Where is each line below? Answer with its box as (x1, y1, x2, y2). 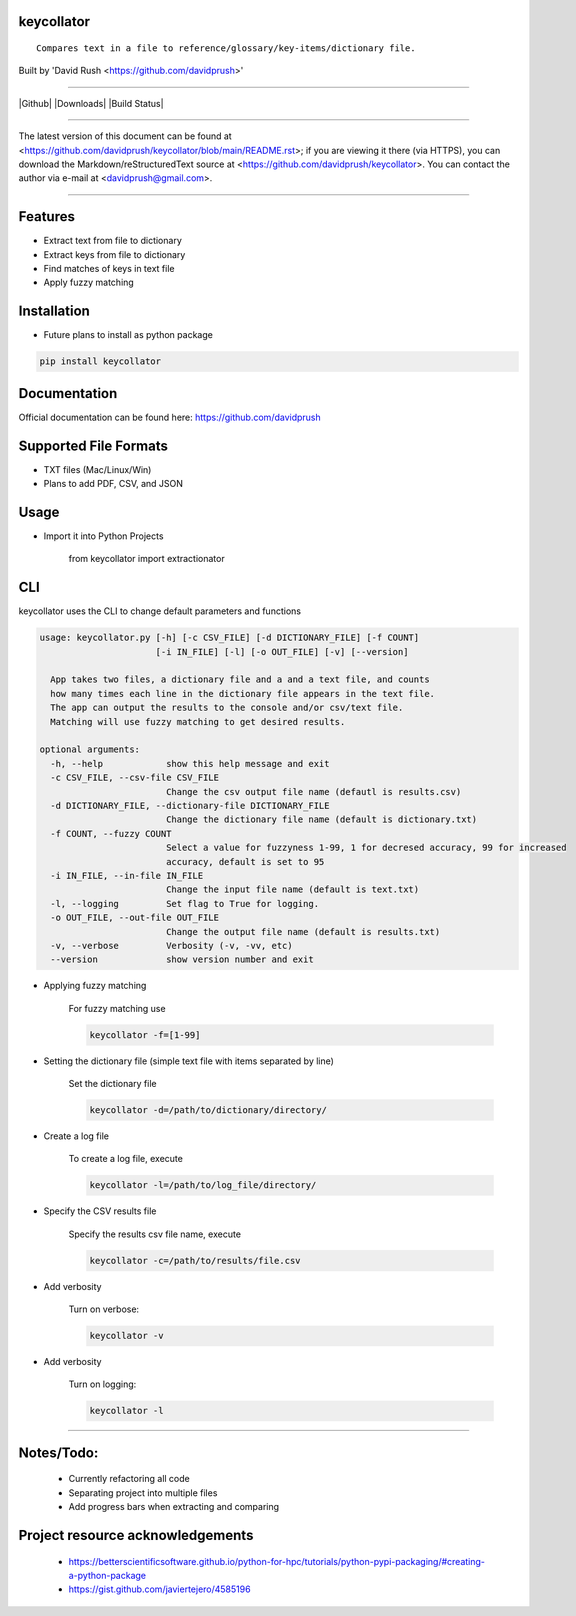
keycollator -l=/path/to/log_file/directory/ (89, 1180, 317, 1191)
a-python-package (68, 1570, 147, 1582)
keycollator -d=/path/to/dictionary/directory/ (89, 1105, 327, 1116)
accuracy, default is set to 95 (165, 856, 325, 867)
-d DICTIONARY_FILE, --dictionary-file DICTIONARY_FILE (50, 800, 330, 811)
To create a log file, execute (68, 1153, 184, 1165)
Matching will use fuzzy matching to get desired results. (50, 716, 346, 727)
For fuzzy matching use (68, 1002, 166, 1014)
